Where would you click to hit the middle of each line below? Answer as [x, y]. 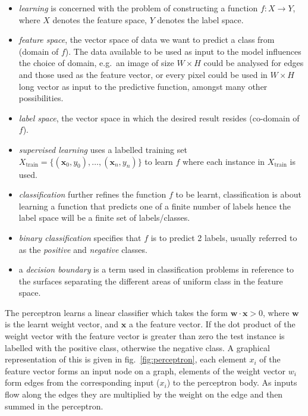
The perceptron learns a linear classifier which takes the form [117, 312]
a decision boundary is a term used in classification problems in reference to [156, 269]
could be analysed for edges [254, 63]
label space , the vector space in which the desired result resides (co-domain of [159, 118]
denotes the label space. [200, 19]
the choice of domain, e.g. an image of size [96, 63]
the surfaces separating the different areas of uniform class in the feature [151, 281]
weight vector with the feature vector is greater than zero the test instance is [145, 336]
